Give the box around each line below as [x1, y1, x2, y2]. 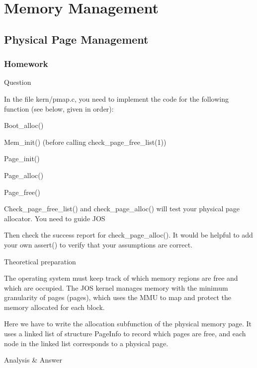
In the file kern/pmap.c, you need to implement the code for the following [4, 93, 229, 104]
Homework [4, 58, 48, 70]
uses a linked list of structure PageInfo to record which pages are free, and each [4, 328, 246, 339]
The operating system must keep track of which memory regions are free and [4, 273, 238, 283]
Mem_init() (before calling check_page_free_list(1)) [4, 136, 167, 147]
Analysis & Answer [4, 355, 62, 365]
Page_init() [4, 153, 40, 164]
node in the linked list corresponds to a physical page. [4, 338, 169, 348]
